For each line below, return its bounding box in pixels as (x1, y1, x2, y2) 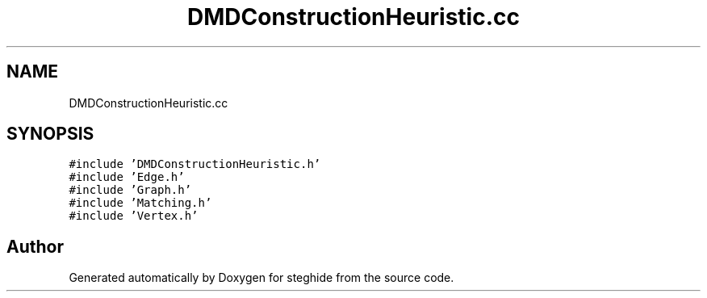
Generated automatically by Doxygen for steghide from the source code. (69, 271, 454, 285)
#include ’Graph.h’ (69, 183, 192, 197)
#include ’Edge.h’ (69, 170, 185, 184)
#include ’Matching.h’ (69, 196, 212, 210)
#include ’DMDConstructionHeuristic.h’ (69, 157, 321, 171)
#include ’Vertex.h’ (69, 209, 199, 223)
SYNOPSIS (6, 124, 94, 145)
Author (6, 236, 64, 257)
